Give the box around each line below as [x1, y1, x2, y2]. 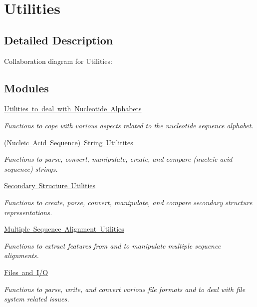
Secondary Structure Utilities [4, 180, 96, 191]
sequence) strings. [4, 163, 58, 174]
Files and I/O [4, 267, 48, 277]
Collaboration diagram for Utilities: [4, 55, 112, 66]
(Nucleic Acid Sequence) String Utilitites [4, 137, 133, 147]
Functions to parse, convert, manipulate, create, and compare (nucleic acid [4, 154, 233, 164]
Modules [4, 80, 49, 95]
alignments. [4, 250, 39, 261]
